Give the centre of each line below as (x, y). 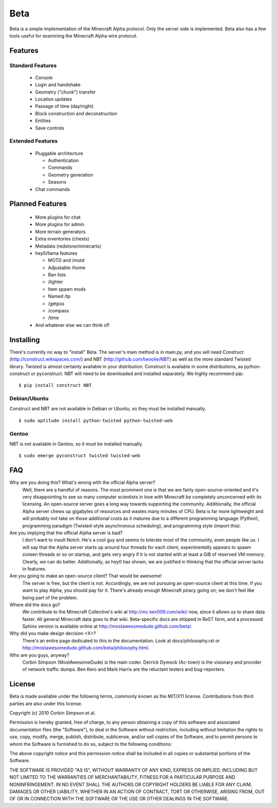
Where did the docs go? (35, 605)
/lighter (56, 282)
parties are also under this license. (46, 703)
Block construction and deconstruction (76, 114)
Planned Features (38, 204)
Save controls (50, 128)
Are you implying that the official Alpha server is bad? (66, 533)
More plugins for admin (60, 224)
